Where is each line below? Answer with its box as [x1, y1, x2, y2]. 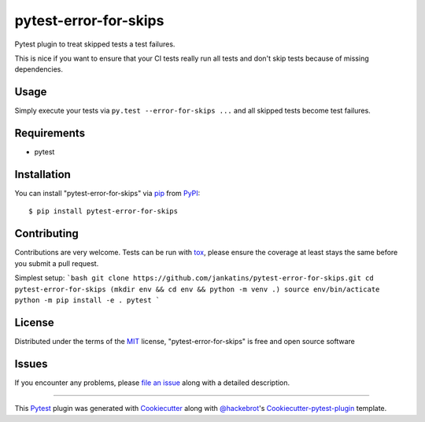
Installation [14, 168, 71, 181]
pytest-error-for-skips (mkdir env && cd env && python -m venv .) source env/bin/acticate [14, 284, 380, 294]
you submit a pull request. [14, 258, 99, 268]
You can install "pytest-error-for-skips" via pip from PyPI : [14, 189, 201, 198]
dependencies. [14, 65, 63, 74]
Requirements [14, 127, 86, 140]
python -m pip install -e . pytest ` [14, 295, 161, 305]
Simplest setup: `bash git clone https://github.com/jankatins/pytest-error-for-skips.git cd [14, 273, 374, 283]
